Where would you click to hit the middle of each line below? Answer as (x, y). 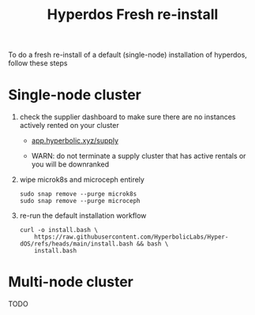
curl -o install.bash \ (59, 231)
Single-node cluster (75, 95)
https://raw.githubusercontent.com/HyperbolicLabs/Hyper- (131, 237)
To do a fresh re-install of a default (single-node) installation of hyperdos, (127, 55)
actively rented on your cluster (69, 126)
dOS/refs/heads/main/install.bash (76, 244)
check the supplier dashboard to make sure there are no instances (127, 117)
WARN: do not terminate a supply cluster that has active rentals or (139, 156)
